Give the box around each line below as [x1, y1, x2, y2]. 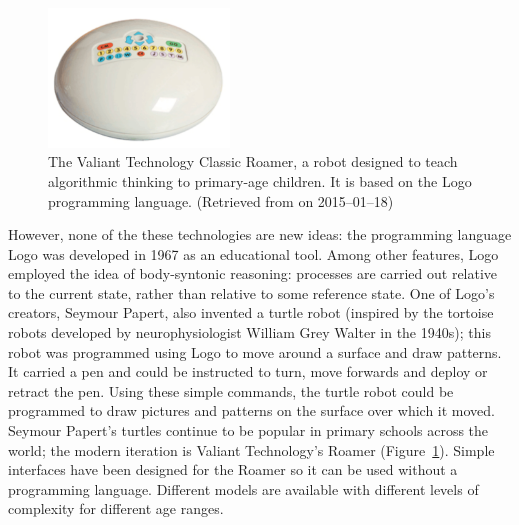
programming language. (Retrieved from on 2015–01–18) [48, 190, 394, 211]
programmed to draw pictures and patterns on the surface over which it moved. [8, 400, 495, 421]
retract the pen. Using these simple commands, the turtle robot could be [8, 380, 454, 401]
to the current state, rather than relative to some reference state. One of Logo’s [8, 282, 495, 303]
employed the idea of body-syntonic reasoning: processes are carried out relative [8, 263, 498, 284]
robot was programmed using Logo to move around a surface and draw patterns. [8, 341, 502, 362]
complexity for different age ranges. [8, 498, 224, 519]
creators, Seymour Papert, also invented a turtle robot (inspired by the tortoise [8, 302, 494, 323]
